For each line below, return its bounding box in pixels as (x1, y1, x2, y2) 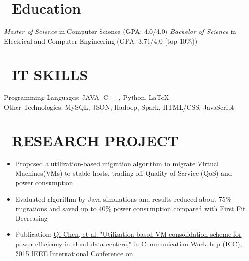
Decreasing (15, 212, 48, 223)
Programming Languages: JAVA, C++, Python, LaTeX (4, 92, 169, 102)
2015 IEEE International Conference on (15, 248, 133, 258)
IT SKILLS (12, 64, 88, 84)
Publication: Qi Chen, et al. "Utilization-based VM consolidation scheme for (15, 229, 242, 239)
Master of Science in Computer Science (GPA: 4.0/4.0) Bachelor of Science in (4, 26, 236, 36)
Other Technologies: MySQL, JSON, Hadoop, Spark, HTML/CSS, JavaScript (4, 102, 234, 112)
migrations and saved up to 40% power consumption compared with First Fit (15, 203, 246, 213)
